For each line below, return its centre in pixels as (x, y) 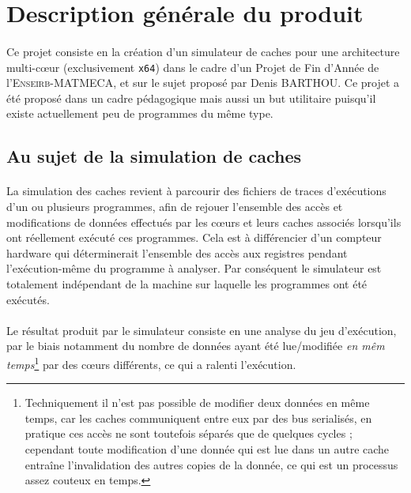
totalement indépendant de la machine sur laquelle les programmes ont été (187, 283)
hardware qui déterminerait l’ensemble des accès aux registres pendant (177, 252)
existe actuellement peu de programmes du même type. (140, 113)
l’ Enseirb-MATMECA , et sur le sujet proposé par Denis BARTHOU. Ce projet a (203, 83)
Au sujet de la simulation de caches (154, 156)
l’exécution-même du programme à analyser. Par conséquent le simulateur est (194, 268)
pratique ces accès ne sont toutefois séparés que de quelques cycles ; (189, 433)
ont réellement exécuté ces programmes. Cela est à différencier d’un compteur (194, 237)
